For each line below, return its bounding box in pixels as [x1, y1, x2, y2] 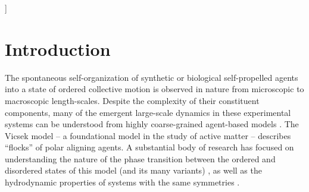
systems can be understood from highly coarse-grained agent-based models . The [5, 118, 299, 130]
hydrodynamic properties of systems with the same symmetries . [5, 176, 240, 188]
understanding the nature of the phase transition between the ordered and [5, 152, 276, 165]
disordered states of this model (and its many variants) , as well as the [5, 164, 262, 177]
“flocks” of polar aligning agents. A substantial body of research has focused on [5, 141, 294, 153]
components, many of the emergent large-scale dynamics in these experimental [5, 106, 291, 118]
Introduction [5, 36, 111, 61]
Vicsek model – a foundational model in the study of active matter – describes [5, 129, 291, 141]
